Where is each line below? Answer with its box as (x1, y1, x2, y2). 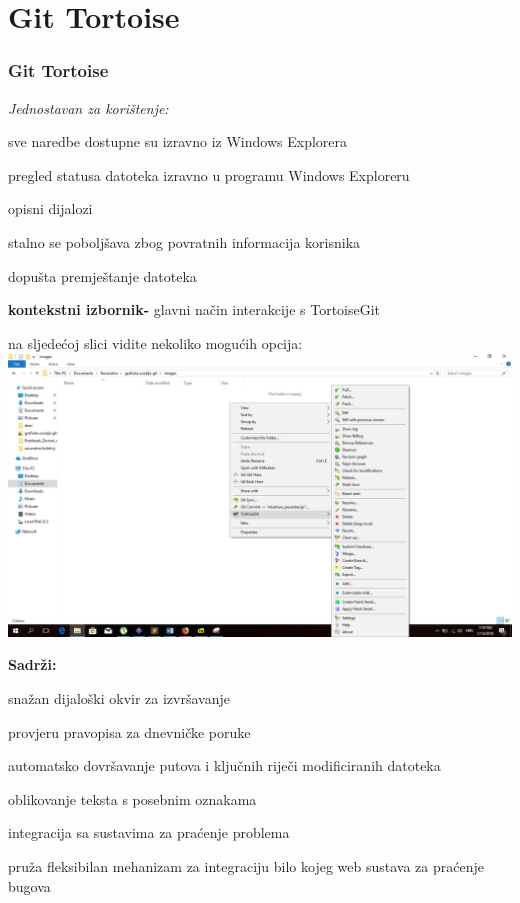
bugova (8, 875, 51, 896)
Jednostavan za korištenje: (8, 97, 169, 118)
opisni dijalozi (8, 198, 93, 219)
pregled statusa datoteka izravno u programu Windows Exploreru (8, 164, 410, 185)
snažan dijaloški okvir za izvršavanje (8, 688, 230, 709)
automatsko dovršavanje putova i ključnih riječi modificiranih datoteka (8, 755, 441, 776)
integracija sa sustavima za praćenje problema (8, 822, 290, 843)
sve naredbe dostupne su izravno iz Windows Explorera (8, 131, 348, 152)
